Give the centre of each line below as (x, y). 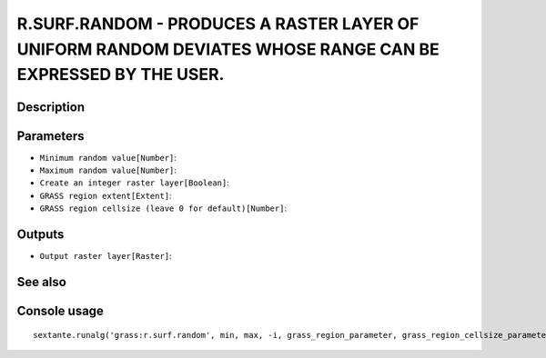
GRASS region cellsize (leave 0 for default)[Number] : (163, 208)
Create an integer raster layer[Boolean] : (134, 183)
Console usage (61, 310)
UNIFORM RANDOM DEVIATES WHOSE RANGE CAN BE (228, 49)
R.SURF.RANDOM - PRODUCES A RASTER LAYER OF (218, 24)
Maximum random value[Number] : (108, 170)
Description (51, 107)
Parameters (51, 136)
